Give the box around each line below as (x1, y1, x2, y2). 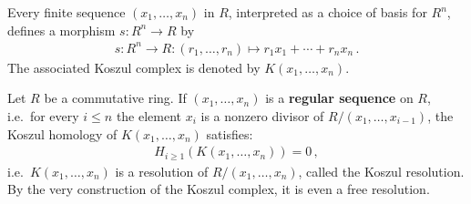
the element (116, 106, 182, 125)
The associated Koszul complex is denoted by (7, 57, 261, 76)
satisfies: (206, 124, 253, 143)
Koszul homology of (7, 124, 118, 143)
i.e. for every (7, 106, 79, 125)
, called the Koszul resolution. (298, 161, 465, 180)
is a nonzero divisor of (200, 106, 324, 125)
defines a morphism (7, 20, 116, 39)
